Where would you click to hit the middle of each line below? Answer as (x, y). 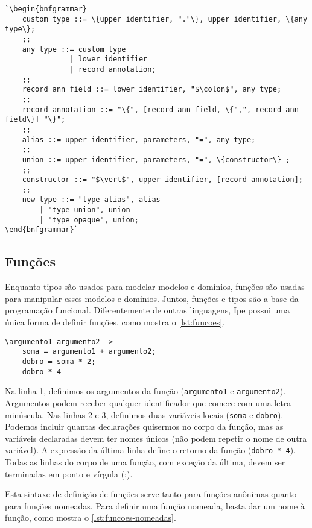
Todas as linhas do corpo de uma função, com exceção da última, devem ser (145, 462)
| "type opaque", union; (89, 220)
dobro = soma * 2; (59, 361)
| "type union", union (85, 210)
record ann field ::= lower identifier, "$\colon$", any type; (152, 90)
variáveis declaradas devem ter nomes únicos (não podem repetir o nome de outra (156, 438)
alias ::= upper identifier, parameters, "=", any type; (139, 140)
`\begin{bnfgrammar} (46, 9)
